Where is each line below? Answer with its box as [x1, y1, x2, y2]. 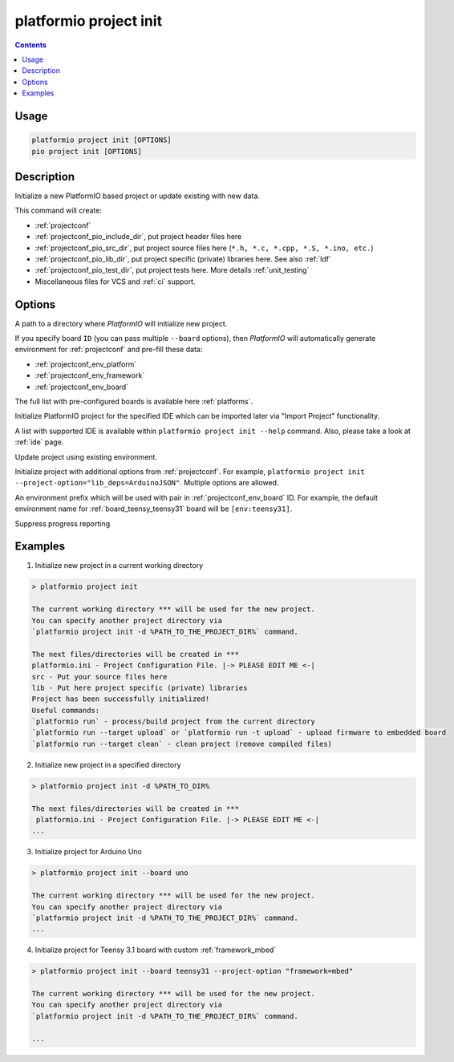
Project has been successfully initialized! [31, 695, 210, 703]
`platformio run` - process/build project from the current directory [31, 717, 316, 726]
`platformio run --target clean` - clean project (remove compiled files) [31, 739, 333, 748]
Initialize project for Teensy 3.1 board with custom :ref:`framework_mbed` [34, 945, 277, 955]
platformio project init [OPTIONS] [31, 136, 172, 144]
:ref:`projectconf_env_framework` [34, 371, 145, 380]
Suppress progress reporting [14, 518, 111, 529]
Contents [14, 40, 47, 50]
